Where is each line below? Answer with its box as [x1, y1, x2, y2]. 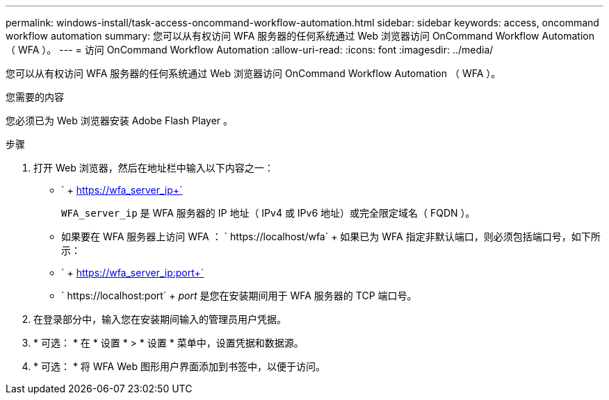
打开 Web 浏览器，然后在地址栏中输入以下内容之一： [33, 162, 274, 174]
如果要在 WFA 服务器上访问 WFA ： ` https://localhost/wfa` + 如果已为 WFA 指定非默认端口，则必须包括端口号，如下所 [61, 231, 601, 242]
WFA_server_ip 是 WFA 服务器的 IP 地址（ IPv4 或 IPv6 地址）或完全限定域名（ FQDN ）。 [61, 207, 476, 219]
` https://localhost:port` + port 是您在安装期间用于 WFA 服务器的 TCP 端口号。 [61, 290, 417, 301]
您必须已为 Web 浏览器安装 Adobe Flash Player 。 [6, 115, 234, 126]
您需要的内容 [6, 91, 64, 103]
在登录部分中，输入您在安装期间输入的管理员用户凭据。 [33, 313, 286, 325]
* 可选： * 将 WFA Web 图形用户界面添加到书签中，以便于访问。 [33, 360, 325, 372]
